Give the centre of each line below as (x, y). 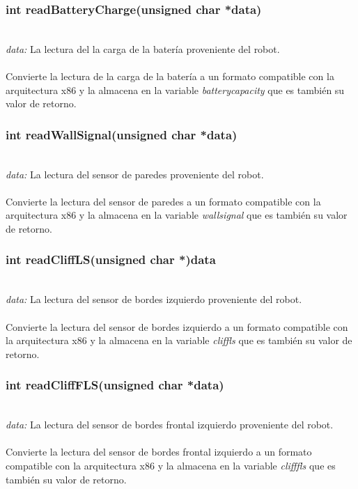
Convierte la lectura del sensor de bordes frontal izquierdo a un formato (159, 452)
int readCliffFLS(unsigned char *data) (115, 385)
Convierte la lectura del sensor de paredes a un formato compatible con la (163, 201)
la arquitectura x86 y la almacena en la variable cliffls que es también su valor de (179, 340)
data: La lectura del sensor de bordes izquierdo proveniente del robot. (154, 299)
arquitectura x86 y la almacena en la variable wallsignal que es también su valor (177, 215)
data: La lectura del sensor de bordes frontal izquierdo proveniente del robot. (170, 425)
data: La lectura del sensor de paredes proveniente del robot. (135, 174)
